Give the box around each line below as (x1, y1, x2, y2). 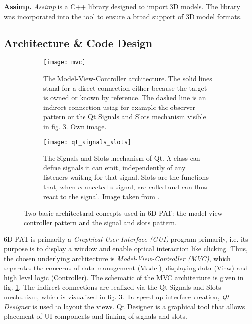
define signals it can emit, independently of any (43, 162, 186, 172)
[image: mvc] (43, 59, 85, 66)
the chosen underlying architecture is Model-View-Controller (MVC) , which (4, 253, 231, 263)
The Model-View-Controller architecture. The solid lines (43, 73, 212, 83)
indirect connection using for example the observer (43, 102, 196, 112)
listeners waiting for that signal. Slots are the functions (43, 172, 209, 182)
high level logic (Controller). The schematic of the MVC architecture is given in (4, 272, 244, 282)
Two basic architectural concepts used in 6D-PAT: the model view (24, 208, 223, 218)
